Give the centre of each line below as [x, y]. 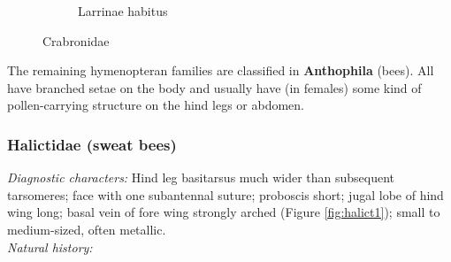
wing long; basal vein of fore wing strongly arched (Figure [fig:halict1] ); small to [224, 212]
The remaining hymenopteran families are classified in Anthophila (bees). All [221, 70]
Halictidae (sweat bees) [92, 144]
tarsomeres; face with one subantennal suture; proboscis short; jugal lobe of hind [225, 194]
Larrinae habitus [123, 11]
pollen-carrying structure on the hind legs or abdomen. [156, 105]
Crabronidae [76, 40]
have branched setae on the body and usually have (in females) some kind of [214, 87]
